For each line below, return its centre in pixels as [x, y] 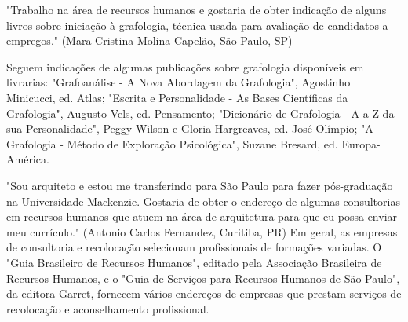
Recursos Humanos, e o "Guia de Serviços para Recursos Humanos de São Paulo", [203, 278]
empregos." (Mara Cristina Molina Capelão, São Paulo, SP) [149, 40]
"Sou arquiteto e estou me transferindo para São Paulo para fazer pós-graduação [200, 185]
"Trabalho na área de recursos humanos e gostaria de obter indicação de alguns [197, 9]
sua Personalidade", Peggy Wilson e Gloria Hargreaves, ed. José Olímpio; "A [190, 128]
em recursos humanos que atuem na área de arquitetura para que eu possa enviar [202, 216]
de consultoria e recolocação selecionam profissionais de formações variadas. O [194, 247]
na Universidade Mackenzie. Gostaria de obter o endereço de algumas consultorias [203, 201]
